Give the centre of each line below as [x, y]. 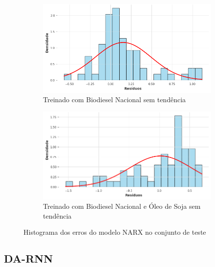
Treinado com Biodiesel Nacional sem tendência [115, 100]
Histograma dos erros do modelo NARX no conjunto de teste [115, 232]
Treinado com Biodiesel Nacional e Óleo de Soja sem [122, 206]
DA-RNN [29, 258]
